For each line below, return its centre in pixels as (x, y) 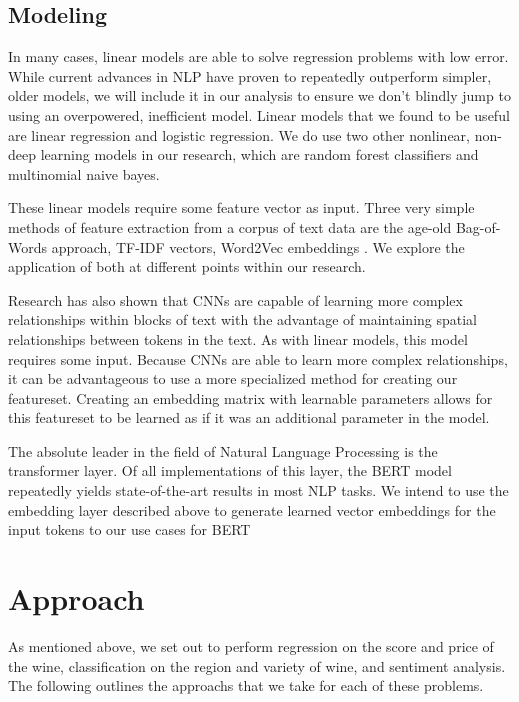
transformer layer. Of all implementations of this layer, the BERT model (230, 470)
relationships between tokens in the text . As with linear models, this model (238, 338)
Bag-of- (478, 226)
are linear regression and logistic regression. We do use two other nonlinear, (239, 134)
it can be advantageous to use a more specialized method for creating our (233, 378)
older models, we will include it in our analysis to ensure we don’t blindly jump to (259, 95)
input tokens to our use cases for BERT (129, 529)
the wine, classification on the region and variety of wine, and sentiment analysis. (257, 665)
